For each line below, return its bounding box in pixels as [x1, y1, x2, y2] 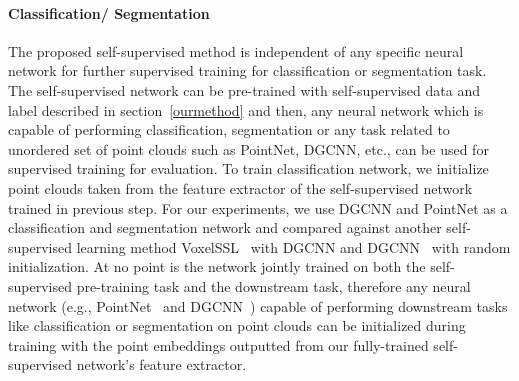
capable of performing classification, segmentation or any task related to [8, 119, 450, 140]
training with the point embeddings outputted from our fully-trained [8, 334, 429, 355]
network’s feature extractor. [76, 354, 247, 375]
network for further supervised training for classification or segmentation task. [8, 60, 487, 81]
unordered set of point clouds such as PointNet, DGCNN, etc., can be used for [8, 138, 489, 159]
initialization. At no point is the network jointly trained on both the [8, 256, 426, 277]
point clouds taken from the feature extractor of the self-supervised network [8, 177, 473, 198]
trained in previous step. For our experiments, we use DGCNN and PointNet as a [8, 197, 508, 218]
